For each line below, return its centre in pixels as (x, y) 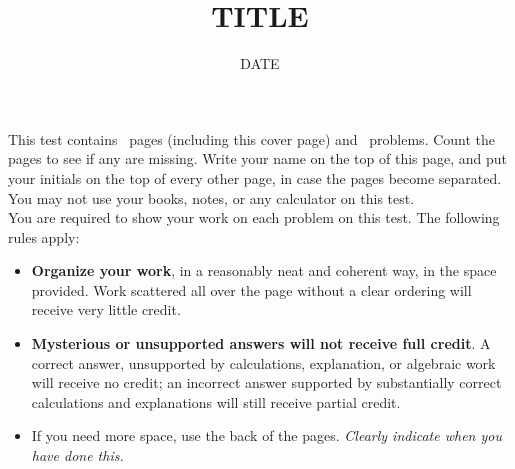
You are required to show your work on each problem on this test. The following (254, 217)
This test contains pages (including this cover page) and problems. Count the (252, 138)
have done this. (77, 455)
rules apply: (44, 236)
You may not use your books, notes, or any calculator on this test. (211, 197)
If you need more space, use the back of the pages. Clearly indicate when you (266, 435)
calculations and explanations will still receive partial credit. (216, 401)
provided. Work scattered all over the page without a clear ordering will (251, 289)
